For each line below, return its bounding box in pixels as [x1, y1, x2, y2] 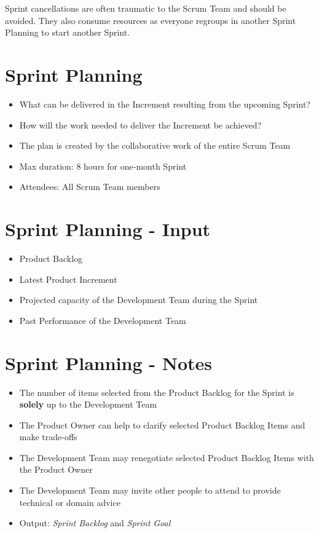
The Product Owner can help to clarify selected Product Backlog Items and [19, 418, 305, 431]
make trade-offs [19, 430, 77, 443]
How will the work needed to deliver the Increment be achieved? [19, 118, 262, 131]
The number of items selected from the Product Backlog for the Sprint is [19, 385, 294, 398]
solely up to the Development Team [19, 398, 157, 411]
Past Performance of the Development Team [19, 314, 186, 326]
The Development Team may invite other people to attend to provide [19, 484, 281, 497]
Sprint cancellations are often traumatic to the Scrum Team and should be [5, 2, 286, 14]
